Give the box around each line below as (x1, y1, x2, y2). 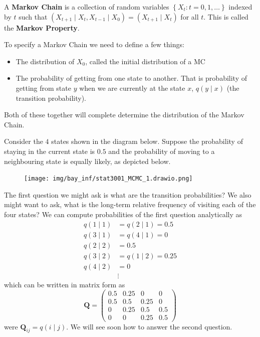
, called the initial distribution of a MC (85, 56, 205, 66)
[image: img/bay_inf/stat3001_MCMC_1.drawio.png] (24, 175, 193, 183)
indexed (228, 2, 252, 12)
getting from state (16, 82, 71, 93)
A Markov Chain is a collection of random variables (4, 2, 169, 12)
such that (19, 11, 48, 22)
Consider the (4, 136, 43, 146)
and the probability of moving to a (108, 145, 215, 156)
